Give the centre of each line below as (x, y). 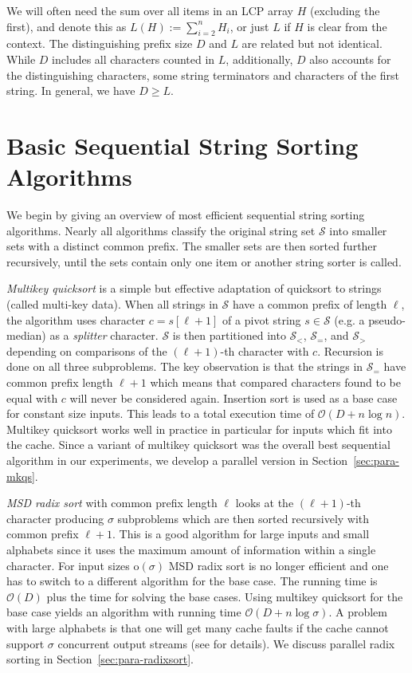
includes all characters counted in (133, 59)
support (26, 643)
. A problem (358, 612)
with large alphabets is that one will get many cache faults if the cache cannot (198, 627)
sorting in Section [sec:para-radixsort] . (100, 659)
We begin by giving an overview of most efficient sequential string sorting (186, 215)
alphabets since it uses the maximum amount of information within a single (191, 549)
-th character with (265, 350)
